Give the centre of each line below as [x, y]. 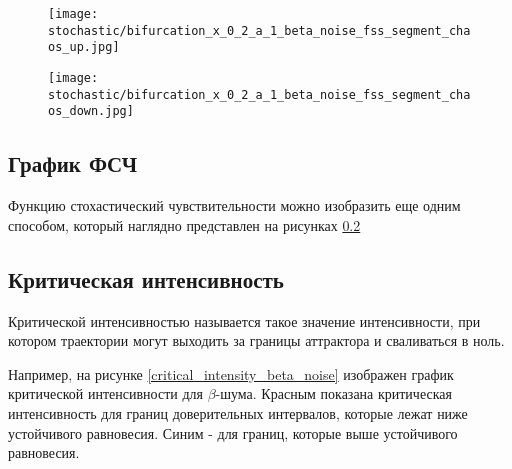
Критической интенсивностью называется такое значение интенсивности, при [244, 320]
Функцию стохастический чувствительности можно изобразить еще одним [234, 205]
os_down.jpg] [91, 111]
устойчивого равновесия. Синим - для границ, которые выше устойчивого [233, 432]
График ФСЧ [73, 163]
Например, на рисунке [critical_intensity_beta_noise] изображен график [231, 373]
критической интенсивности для [105, 393]
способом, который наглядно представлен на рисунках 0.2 [184, 224]
